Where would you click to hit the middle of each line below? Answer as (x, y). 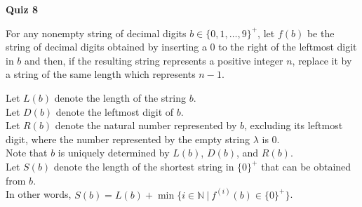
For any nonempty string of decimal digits (96, 33)
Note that (27, 153)
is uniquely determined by (114, 153)
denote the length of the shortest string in (144, 166)
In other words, (39, 194)
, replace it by (322, 60)
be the (321, 33)
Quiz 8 (22, 9)
